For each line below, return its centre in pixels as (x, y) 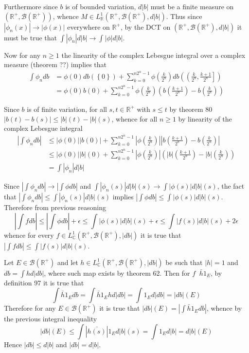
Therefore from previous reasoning (55, 207)
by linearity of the (205, 118)
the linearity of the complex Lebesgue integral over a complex (153, 55)
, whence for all (134, 118)
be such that (184, 262)
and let (68, 262)
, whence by (224, 308)
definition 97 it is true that (44, 282)
